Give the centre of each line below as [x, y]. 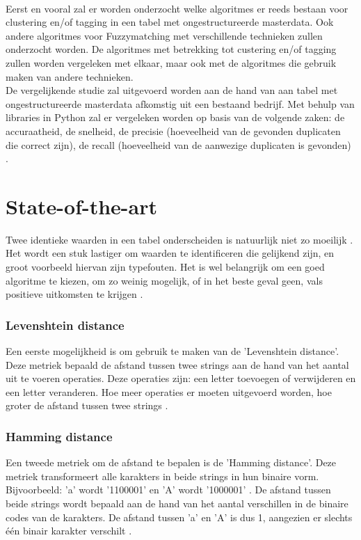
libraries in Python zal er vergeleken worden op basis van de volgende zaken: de [175, 117]
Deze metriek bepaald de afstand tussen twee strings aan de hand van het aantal [177, 364]
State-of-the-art [82, 206]
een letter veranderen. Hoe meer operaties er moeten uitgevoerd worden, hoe [169, 391]
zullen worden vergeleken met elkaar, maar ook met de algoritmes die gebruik [171, 62]
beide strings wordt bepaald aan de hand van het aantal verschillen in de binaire [177, 503]
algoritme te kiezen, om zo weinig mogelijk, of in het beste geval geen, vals [164, 280]
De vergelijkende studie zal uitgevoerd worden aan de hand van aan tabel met [172, 90]
